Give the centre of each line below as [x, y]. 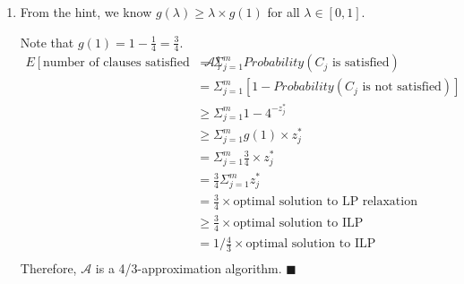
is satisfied [361, 63]
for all [284, 12]
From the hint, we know [86, 12]
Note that [47, 42]
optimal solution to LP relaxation [325, 202]
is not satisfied [402, 87]
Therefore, [48, 267]
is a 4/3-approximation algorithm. [189, 267]
